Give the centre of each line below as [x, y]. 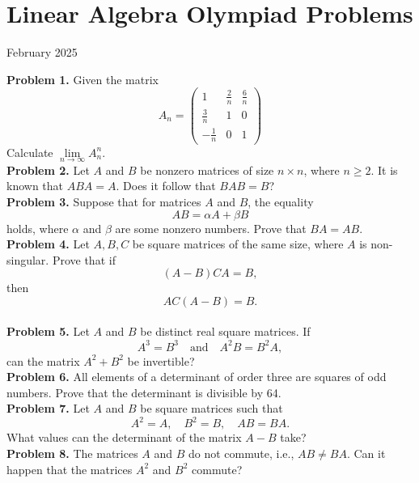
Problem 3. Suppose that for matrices [104, 201]
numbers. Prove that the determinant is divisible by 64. [144, 392]
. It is [384, 169]
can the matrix [43, 360]
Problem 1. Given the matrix [83, 79]
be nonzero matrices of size [207, 169]
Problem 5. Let [48, 331]
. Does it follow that [166, 186]
